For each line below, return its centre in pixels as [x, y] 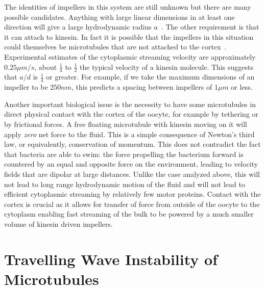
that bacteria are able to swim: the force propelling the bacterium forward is [124, 154]
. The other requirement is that [210, 27]
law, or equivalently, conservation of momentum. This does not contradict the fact [132, 144]
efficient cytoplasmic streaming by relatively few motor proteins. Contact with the [132, 194]
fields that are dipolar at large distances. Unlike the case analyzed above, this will [132, 174]
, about [46, 67]
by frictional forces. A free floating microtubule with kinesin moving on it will [126, 124]
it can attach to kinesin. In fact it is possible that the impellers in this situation [129, 36]
